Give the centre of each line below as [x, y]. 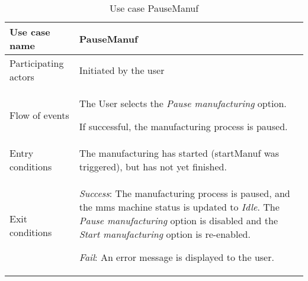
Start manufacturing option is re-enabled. [165, 234]
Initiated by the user [122, 70]
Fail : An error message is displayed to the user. [177, 257]
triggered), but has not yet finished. [153, 167]
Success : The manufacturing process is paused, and [185, 193]
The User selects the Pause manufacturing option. [183, 103]
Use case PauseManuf [154, 8]
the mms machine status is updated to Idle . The [179, 207]
